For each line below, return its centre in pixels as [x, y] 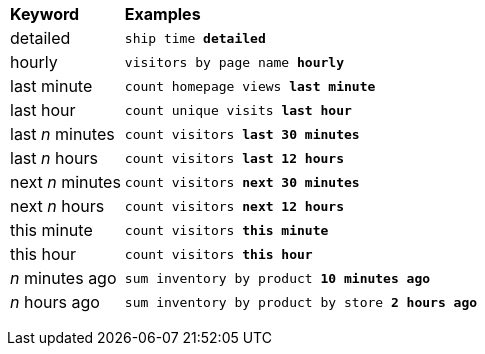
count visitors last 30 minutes [242, 134]
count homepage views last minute [250, 86]
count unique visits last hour [238, 110]
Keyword [45, 14]
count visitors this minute [226, 230]
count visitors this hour [218, 254]
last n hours [54, 158]
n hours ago [55, 302]
